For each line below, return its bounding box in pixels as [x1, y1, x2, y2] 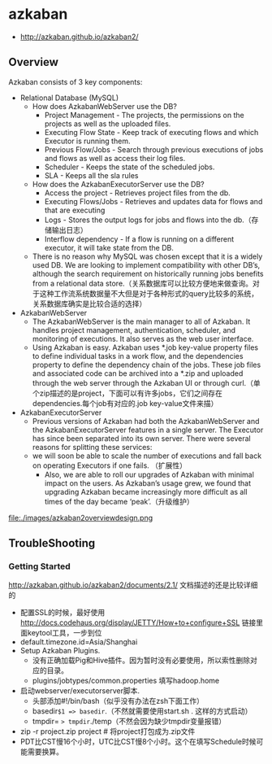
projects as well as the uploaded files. [44, 119, 171, 129]
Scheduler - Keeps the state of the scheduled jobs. [44, 162, 215, 172]
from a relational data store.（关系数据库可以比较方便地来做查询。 [32, 278, 253, 288]
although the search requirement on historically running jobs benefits [32, 268, 264, 278]
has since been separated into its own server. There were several [32, 433, 251, 443]
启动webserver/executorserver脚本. [19, 686, 140, 696]
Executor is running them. [44, 136, 131, 146]
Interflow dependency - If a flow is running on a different [44, 234, 235, 244]
